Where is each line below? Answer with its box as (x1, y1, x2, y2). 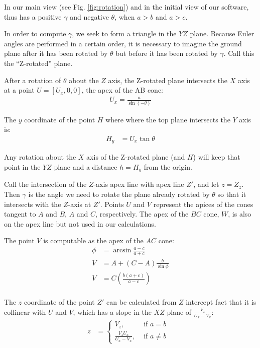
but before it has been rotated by (115, 48, 218, 58)
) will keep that (193, 152, 240, 162)
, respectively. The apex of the (95, 208, 189, 219)
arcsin (113, 247, 132, 254)
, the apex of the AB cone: (81, 85, 163, 95)
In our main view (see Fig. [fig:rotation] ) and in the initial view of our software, (4, 2, 249, 12)
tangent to (4, 208, 36, 219)
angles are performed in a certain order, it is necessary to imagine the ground (4, 38, 242, 48)
